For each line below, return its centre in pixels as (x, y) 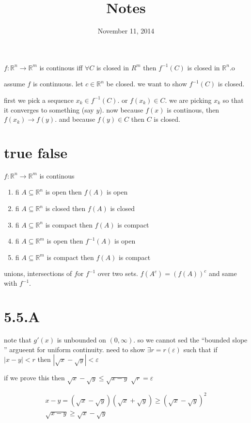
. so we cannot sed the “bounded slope (190, 340)
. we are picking (188, 100)
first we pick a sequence (39, 100)
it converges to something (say (49, 109)
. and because (75, 119)
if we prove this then (34, 378)
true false (36, 152)
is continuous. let (58, 84)
